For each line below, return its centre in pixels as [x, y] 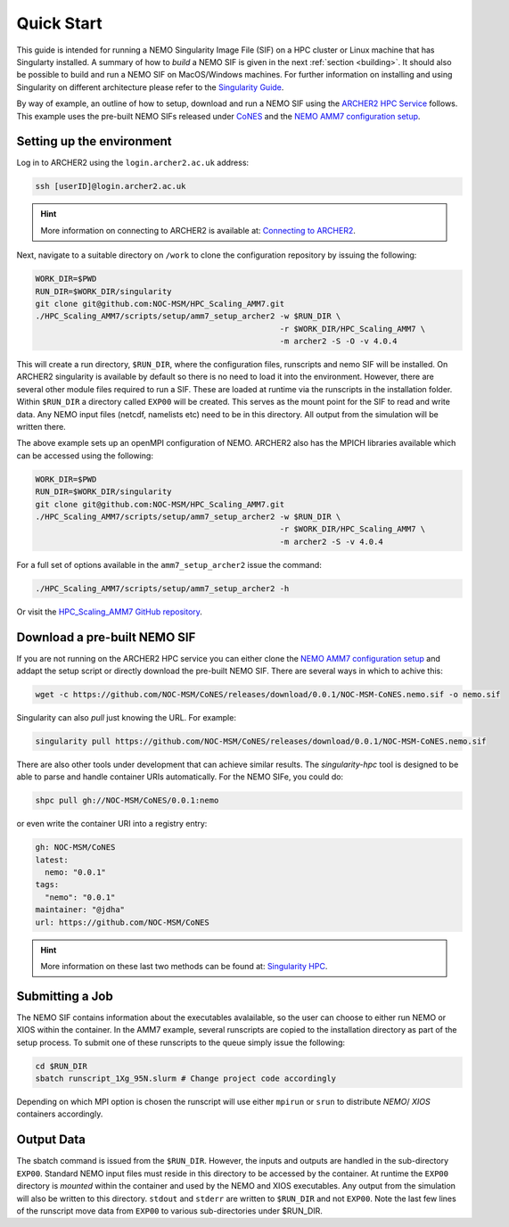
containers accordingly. [60, 1114]
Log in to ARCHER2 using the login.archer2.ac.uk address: [133, 163]
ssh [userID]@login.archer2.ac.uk [111, 186]
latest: [52, 860]
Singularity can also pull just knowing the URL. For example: [126, 717]
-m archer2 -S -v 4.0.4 [331, 541]
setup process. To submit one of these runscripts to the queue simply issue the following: [181, 1042]
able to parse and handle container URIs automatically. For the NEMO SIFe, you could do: [180, 777]
